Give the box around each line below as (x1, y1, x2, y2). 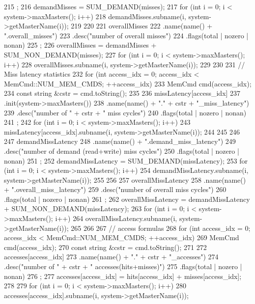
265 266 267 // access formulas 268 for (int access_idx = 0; (71, 222, 251, 233)
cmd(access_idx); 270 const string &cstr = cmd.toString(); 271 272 (4, 242, 207, 252)
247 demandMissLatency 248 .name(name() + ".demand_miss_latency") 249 (4, 136, 236, 146)
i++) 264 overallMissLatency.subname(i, (55, 213, 177, 223)
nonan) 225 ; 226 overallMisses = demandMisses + (4, 40, 157, 50)
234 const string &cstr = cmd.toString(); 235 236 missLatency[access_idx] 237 (4, 88, 241, 98)
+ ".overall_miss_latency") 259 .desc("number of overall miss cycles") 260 (4, 184, 227, 194)
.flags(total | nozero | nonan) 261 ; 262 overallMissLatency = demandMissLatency (4, 193, 250, 204)
